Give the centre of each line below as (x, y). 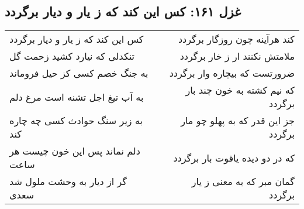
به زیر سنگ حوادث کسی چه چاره (76, 121)
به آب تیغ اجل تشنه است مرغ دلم (77, 97)
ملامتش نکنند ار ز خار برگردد (237, 56)
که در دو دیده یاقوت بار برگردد (234, 157)
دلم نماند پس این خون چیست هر (75, 151)
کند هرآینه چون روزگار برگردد (236, 39)
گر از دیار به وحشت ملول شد (68, 181)
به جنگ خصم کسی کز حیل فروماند (79, 73)
